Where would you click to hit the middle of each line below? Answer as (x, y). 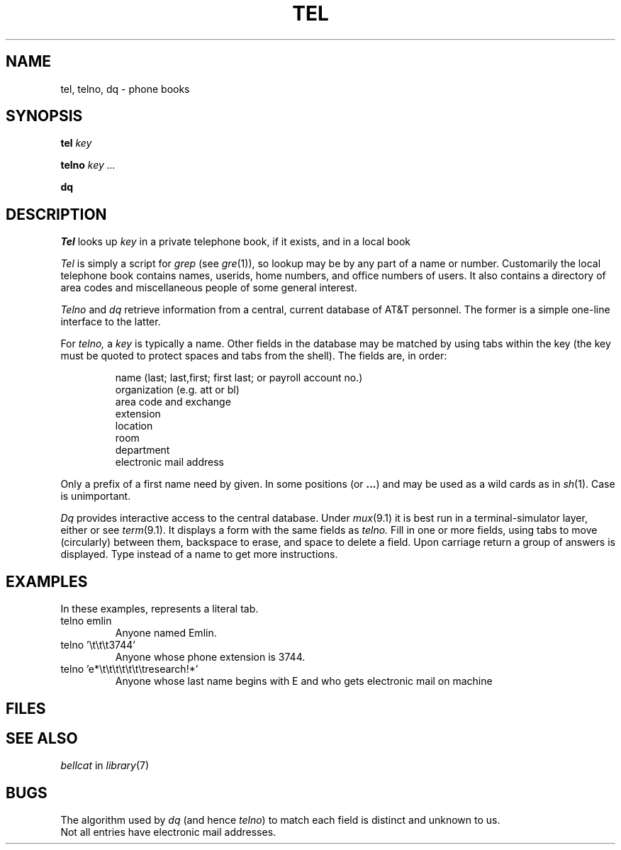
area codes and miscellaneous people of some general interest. (209, 288)
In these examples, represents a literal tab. (160, 609)
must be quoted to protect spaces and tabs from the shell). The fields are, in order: (254, 356)
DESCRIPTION (56, 214)
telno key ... (88, 165)
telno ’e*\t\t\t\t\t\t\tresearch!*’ (129, 669)
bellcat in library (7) (105, 766)
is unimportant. (96, 496)
